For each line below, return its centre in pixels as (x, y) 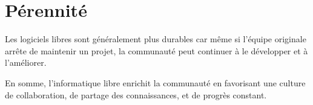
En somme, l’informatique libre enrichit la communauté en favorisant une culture (155, 82)
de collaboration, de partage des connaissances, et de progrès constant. (136, 94)
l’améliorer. (26, 62)
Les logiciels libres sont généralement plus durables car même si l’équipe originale (156, 39)
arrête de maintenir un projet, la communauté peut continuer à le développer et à (156, 50)
